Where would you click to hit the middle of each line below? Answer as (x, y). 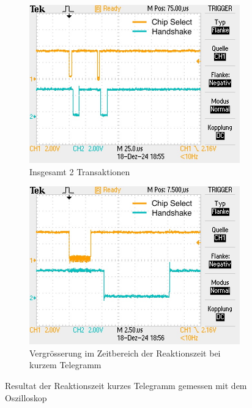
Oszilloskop (26, 397)
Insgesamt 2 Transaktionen (80, 171)
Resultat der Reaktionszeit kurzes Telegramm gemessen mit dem (126, 385)
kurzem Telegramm (65, 365)
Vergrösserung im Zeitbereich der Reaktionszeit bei (125, 353)
